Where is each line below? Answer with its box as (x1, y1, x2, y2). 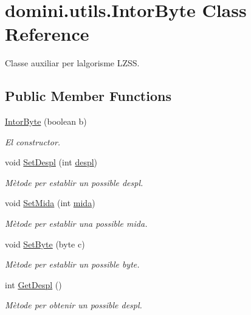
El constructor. (5, 135, 61, 148)
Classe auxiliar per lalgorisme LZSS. (5, 57, 140, 69)
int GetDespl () (5, 278, 62, 291)
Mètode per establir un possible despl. (5, 176, 143, 189)
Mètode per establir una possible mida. (5, 217, 148, 230)
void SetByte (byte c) (5, 237, 85, 250)
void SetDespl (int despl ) (5, 156, 98, 168)
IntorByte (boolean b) (5, 115, 87, 128)
